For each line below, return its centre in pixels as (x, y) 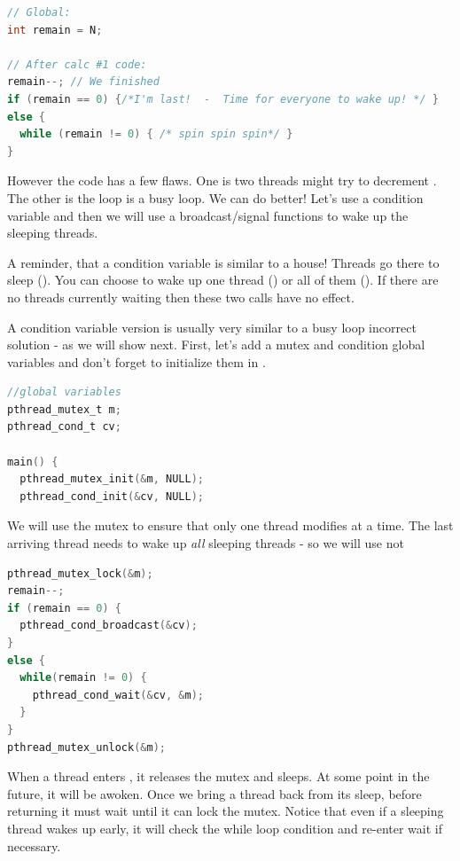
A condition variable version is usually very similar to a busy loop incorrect (212, 327)
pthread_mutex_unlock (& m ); (87, 747)
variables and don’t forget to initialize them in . (136, 361)
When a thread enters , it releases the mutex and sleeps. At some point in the (218, 776)
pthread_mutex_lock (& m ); (80, 573)
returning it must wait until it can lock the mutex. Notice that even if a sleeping (226, 811)
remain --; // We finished (83, 82)
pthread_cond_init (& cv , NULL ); (112, 496)
